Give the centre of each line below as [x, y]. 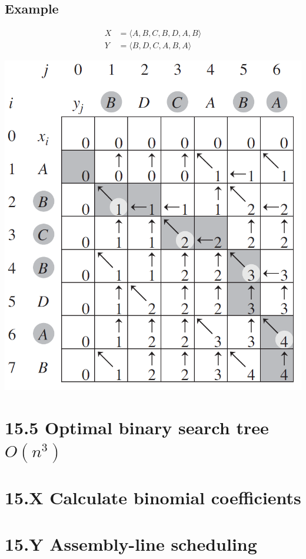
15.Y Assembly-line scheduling [131, 543]
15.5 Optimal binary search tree [137, 427]
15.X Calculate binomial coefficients [153, 498]
